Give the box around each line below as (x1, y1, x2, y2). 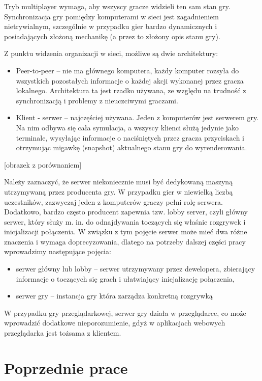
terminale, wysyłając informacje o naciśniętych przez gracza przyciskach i (16, 132, 244, 143)
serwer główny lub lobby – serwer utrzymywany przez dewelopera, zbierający (16, 263, 255, 274)
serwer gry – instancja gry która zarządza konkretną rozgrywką (16, 290, 213, 301)
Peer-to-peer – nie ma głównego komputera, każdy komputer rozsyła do (16, 65, 239, 75)
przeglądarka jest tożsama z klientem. (4, 328, 121, 338)
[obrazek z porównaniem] (4, 159, 82, 170)
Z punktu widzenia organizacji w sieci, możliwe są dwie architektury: (4, 48, 218, 59)
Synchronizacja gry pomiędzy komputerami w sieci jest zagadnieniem (4, 11, 219, 21)
